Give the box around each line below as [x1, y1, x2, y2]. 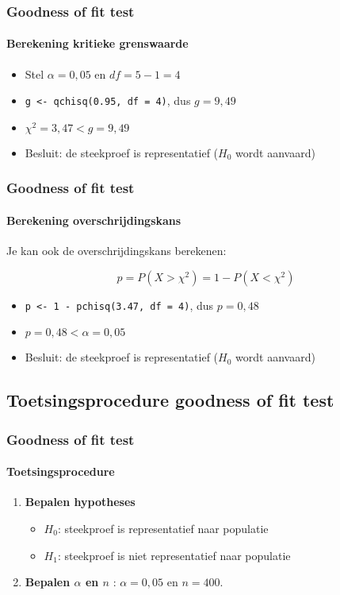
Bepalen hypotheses [25, 493, 136, 510]
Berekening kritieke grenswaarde [6, 35, 189, 52]
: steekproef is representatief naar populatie [57, 520, 269, 536]
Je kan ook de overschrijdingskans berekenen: [6, 242, 227, 259]
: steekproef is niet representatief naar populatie [57, 547, 291, 563]
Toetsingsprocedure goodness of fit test [6, 388, 334, 412]
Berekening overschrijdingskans [6, 211, 181, 228]
